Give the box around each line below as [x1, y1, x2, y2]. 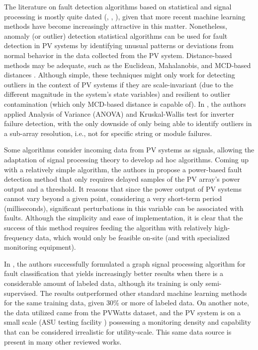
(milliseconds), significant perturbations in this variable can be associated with [4, 203, 244, 213]
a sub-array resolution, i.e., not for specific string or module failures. [4, 128, 212, 138]
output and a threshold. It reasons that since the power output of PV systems [4, 183, 242, 194]
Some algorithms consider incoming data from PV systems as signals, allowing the [4, 144, 255, 155]
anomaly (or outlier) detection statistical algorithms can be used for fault [4, 30, 228, 41]
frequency [4, 232, 33, 242]
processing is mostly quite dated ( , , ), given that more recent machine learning [4, 11, 246, 21]
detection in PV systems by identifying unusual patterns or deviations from [4, 40, 234, 51]
